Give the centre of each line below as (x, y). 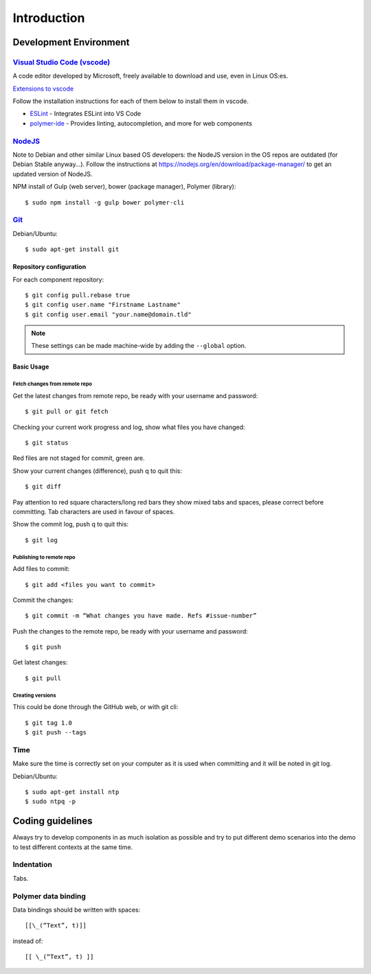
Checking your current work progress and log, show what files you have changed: (129, 427)
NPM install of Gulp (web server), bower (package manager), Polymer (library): (124, 187)
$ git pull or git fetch (67, 411)
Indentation (33, 865)
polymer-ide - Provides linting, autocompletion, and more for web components (141, 123)
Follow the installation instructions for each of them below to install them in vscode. (131, 101)
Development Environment (71, 42)
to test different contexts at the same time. (73, 847)
